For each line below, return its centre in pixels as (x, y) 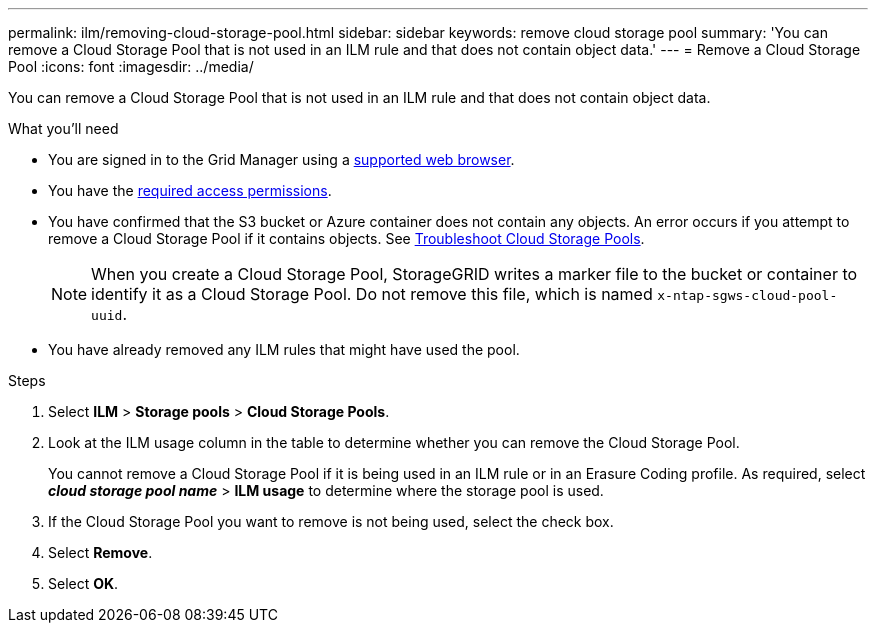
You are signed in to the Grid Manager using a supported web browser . (281, 159)
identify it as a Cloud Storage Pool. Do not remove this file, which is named (372, 294)
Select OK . (83, 583)
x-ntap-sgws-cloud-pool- (747, 295)
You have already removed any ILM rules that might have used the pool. (284, 349)
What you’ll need (63, 128)
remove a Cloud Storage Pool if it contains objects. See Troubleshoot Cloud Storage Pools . (346, 238)
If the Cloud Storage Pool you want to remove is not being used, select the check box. (331, 521)
